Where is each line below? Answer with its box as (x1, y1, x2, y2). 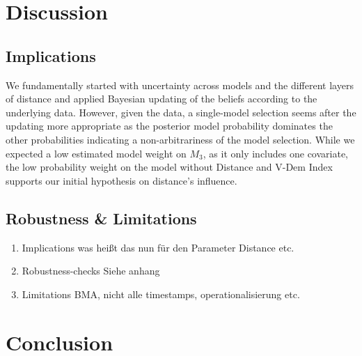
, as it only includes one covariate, (203, 146, 349, 160)
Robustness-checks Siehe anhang (22, 263, 160, 278)
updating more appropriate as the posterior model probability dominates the (6, 118, 333, 133)
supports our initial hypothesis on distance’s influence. (6, 173, 237, 187)
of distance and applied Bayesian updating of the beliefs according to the (6, 91, 317, 106)
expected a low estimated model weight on (6, 146, 187, 160)
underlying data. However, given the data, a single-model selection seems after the (6, 105, 356, 119)
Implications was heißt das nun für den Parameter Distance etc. (22, 240, 294, 254)
